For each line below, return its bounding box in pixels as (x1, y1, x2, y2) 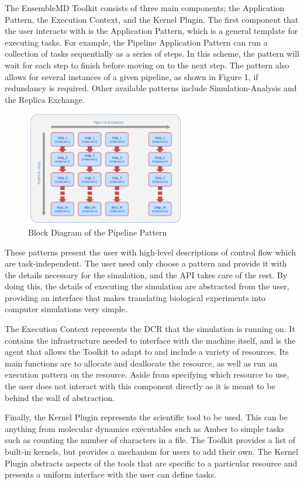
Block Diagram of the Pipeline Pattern (28, 226, 167, 238)
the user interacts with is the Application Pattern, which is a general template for (5, 25, 298, 37)
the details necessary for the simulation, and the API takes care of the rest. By (5, 268, 288, 281)
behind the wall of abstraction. (5, 391, 115, 403)
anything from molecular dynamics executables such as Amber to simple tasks (5, 422, 285, 434)
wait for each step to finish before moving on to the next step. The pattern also (5, 58, 289, 71)
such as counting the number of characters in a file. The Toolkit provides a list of (5, 434, 296, 446)
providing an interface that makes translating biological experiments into (5, 291, 266, 303)
